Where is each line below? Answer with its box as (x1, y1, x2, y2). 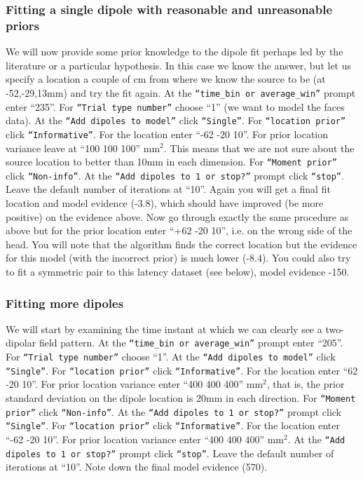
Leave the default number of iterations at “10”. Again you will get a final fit (6, 182, 331, 196)
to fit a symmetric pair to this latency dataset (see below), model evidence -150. (6, 264, 350, 279)
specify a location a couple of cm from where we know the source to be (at (6, 72, 326, 86)
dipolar (6, 335, 36, 350)
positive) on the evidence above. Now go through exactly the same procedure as (6, 209, 349, 224)
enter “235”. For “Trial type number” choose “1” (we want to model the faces (6, 99, 345, 114)
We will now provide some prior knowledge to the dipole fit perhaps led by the (6, 44, 343, 59)
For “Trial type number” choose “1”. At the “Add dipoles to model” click (6, 349, 336, 364)
